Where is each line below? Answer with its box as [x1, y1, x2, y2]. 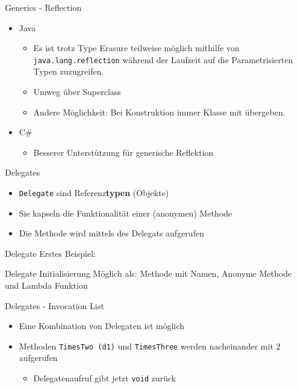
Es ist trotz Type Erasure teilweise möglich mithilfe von [33, 42, 240, 54]
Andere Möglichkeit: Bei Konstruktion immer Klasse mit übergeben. [33, 105, 285, 118]
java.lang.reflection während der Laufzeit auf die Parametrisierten [33, 53, 293, 66]
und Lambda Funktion [5, 279, 88, 292]
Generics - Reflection [5, 1, 82, 13]
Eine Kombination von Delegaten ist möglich [19, 319, 185, 332]
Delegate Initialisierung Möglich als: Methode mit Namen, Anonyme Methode [5, 267, 292, 280]
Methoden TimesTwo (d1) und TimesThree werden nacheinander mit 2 [19, 339, 281, 352]
